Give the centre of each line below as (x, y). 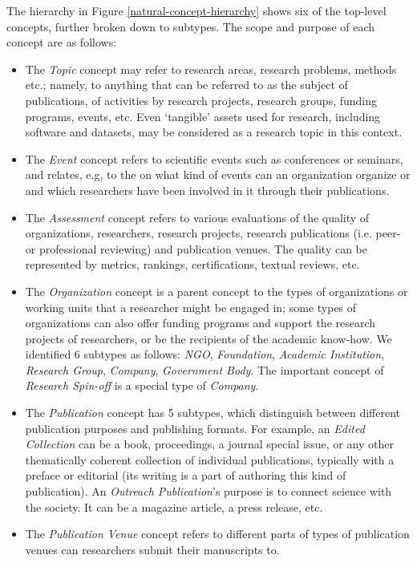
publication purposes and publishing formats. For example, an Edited (195, 428)
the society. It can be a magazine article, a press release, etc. (174, 506)
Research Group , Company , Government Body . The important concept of (204, 369)
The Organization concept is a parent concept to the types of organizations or (217, 291)
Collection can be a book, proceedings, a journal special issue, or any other (209, 444)
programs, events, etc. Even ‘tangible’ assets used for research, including (203, 116)
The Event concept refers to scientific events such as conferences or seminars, (214, 158)
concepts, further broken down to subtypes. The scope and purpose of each (191, 26)
